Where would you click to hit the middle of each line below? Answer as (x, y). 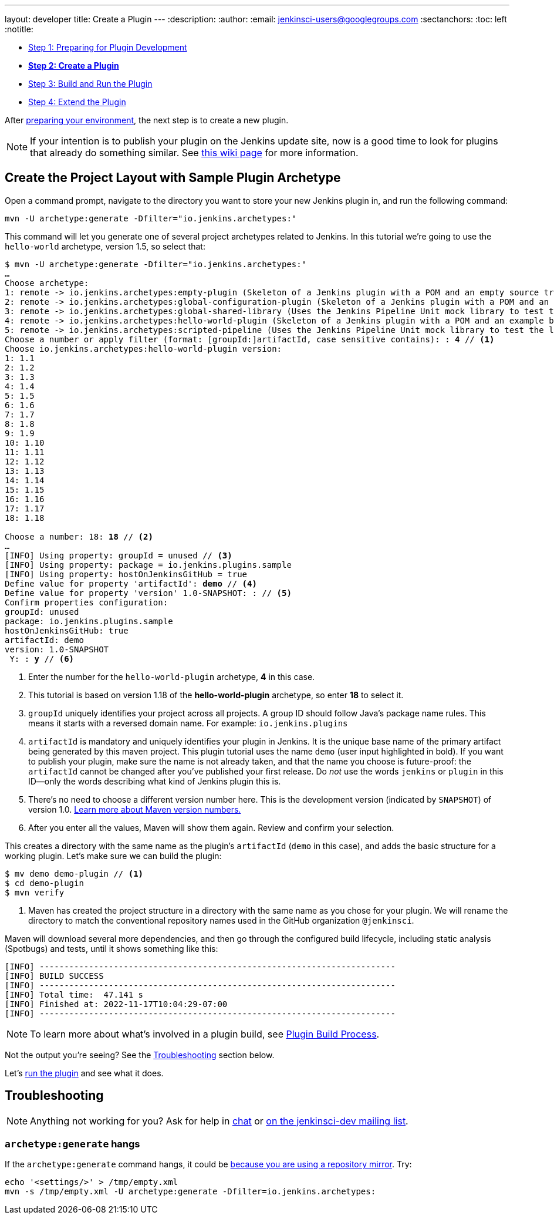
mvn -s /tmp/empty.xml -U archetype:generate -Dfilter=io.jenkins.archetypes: (190, 1192)
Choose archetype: (47, 283)
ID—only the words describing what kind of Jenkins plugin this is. (155, 781)
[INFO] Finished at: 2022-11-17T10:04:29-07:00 (116, 1004)
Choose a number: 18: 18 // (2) (79, 536)
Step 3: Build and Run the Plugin (90, 84)
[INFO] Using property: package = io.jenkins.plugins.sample (148, 565)
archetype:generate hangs (72, 1144)
